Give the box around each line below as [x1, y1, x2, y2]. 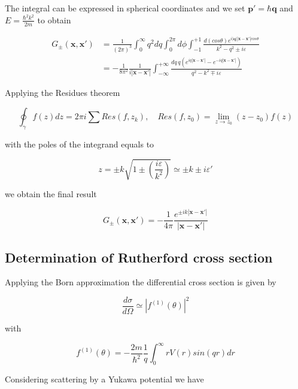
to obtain [37, 13, 71, 26]
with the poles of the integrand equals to [5, 137, 154, 150]
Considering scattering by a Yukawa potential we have [5, 372, 204, 385]
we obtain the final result [5, 188, 97, 200]
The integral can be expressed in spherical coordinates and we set [5, 2, 245, 14]
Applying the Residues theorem [5, 86, 120, 99]
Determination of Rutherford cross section [5, 248, 273, 266]
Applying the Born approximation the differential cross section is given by [5, 276, 276, 288]
